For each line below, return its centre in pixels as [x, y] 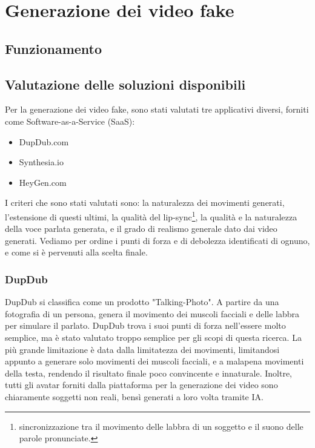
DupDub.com [44, 141]
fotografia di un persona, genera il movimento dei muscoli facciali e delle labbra [152, 313]
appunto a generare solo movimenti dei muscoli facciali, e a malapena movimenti [154, 361]
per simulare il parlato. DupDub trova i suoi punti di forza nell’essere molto [145, 325]
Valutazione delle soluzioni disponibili [125, 84]
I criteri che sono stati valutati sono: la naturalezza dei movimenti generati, [145, 203]
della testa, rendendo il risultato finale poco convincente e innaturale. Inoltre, [149, 373]
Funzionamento [54, 48]
